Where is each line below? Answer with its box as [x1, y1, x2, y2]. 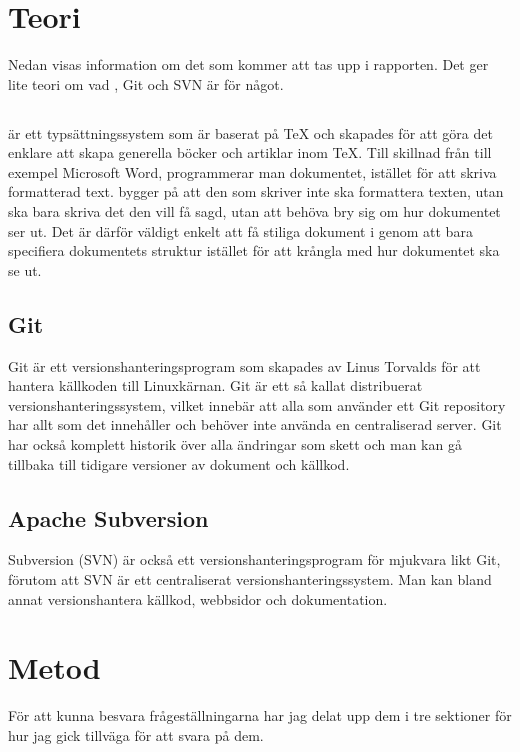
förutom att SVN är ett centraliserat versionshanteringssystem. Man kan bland [8, 569, 492, 590]
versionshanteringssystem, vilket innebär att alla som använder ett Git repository [8, 394, 506, 415]
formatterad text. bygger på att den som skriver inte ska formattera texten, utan [8, 181, 504, 202]
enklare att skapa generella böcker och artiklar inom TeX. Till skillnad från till [8, 142, 492, 163]
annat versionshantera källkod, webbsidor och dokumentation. [8, 588, 388, 609]
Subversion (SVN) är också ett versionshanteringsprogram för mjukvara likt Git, [8, 549, 501, 570]
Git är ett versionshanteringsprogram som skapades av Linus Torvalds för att [8, 355, 481, 376]
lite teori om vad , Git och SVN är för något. [8, 73, 284, 94]
